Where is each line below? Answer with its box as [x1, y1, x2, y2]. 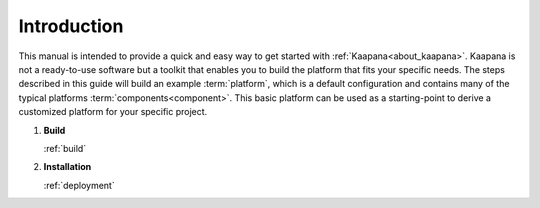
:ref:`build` [43, 142, 87, 154]
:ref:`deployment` [43, 179, 115, 191]
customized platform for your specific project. [18, 106, 208, 118]
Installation [43, 161, 92, 173]
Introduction [18, 15, 124, 37]
